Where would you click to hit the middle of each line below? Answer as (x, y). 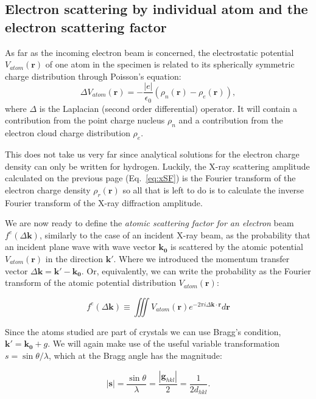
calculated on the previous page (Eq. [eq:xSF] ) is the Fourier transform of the (150, 178)
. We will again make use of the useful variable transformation (163, 343)
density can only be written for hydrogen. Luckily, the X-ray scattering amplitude (157, 166)
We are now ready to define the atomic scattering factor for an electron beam (149, 223)
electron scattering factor (86, 26)
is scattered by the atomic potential (237, 247)
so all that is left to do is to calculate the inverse (213, 189)
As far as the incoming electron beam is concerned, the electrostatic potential (149, 52)
